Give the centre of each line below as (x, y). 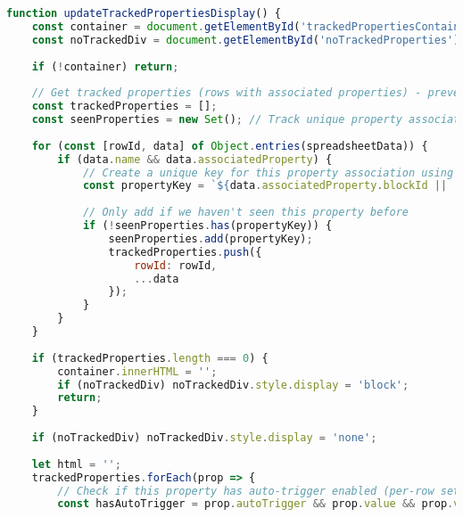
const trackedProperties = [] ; (124, 107)
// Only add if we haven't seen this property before (246, 213)
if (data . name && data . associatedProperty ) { (195, 159)
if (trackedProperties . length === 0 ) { (150, 358)
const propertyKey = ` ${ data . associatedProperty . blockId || (265, 186)
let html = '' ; (76, 464)
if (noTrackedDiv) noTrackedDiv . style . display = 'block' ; (233, 385)
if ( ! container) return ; (105, 66)
